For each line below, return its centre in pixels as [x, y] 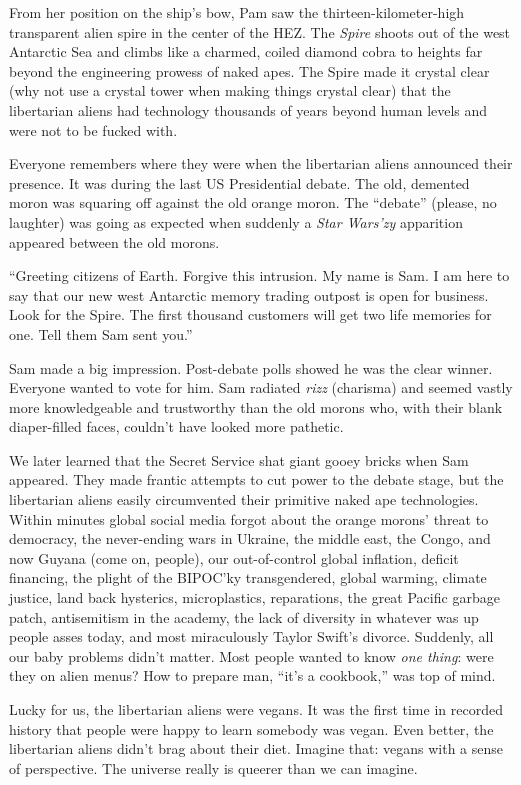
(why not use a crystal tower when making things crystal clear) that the [230, 90]
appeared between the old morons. [114, 241]
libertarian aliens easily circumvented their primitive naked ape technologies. [244, 499]
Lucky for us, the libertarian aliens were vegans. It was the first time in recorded [256, 709]
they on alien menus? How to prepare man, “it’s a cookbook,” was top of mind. [252, 675]
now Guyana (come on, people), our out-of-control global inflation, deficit [234, 557]
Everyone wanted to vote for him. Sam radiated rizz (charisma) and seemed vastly [261, 387]
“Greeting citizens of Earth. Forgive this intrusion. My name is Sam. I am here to [259, 275]
